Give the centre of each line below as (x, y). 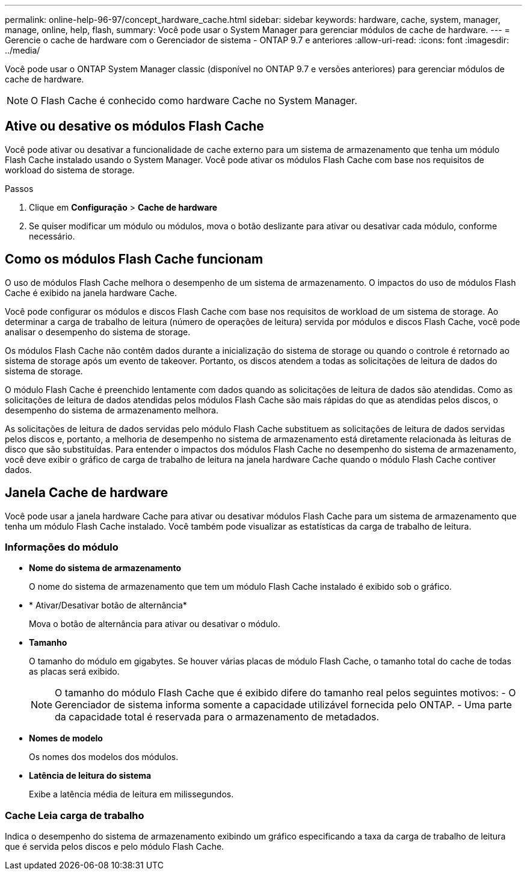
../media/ (23, 50)
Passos (19, 188)
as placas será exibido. (74, 672)
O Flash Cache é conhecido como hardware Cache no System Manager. (194, 100)
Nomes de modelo (66, 738)
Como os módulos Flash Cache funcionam (134, 259)
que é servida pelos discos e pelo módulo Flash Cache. (115, 847)
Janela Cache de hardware (87, 493)
